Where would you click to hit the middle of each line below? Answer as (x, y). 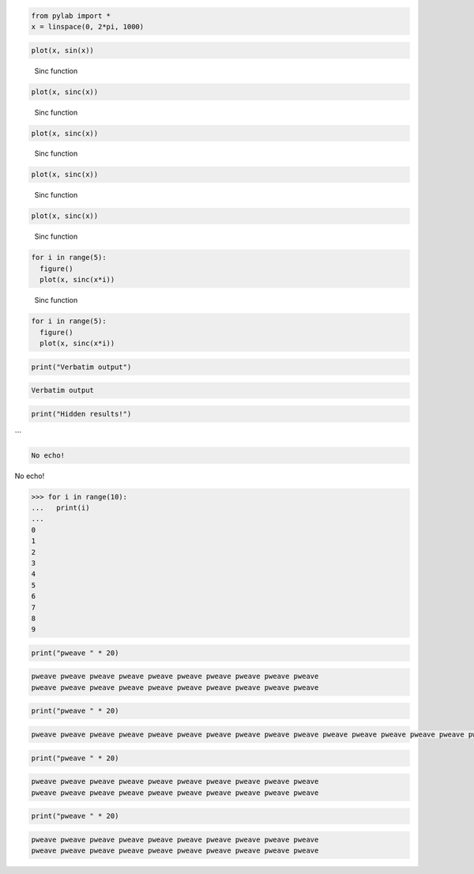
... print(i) (60, 508)
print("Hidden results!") (81, 414)
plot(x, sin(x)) (63, 50)
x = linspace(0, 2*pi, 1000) (88, 26)
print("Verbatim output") (81, 367)
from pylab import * (71, 15)
